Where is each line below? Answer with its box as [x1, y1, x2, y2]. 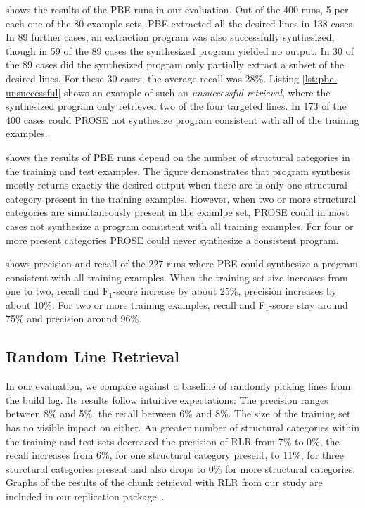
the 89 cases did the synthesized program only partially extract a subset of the [6, 57, 345, 72]
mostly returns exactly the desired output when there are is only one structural [6, 177, 347, 192]
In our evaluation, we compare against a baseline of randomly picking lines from [6, 379, 351, 393]
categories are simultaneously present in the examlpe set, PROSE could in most [6, 205, 350, 220]
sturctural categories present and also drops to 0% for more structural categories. [6, 461, 356, 476]
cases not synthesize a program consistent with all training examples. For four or [6, 218, 354, 233]
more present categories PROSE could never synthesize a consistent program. [6, 232, 339, 247]
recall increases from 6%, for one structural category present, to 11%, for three [6, 447, 344, 462]
